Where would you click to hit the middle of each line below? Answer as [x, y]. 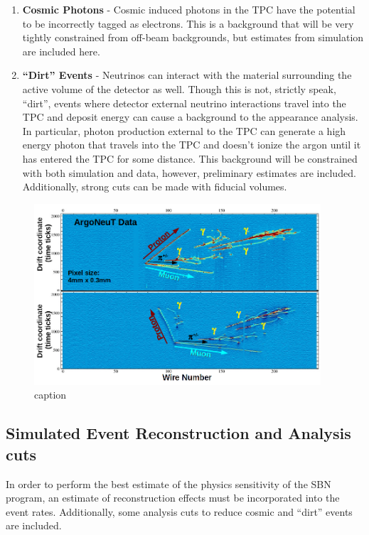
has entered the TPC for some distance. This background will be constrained [190, 158]
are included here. [61, 51]
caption [50, 395]
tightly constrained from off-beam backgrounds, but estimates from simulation [193, 37]
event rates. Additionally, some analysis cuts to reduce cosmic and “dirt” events [179, 511]
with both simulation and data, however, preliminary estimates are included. [189, 172]
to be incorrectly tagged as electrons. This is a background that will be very [188, 23]
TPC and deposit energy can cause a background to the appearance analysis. [190, 117]
